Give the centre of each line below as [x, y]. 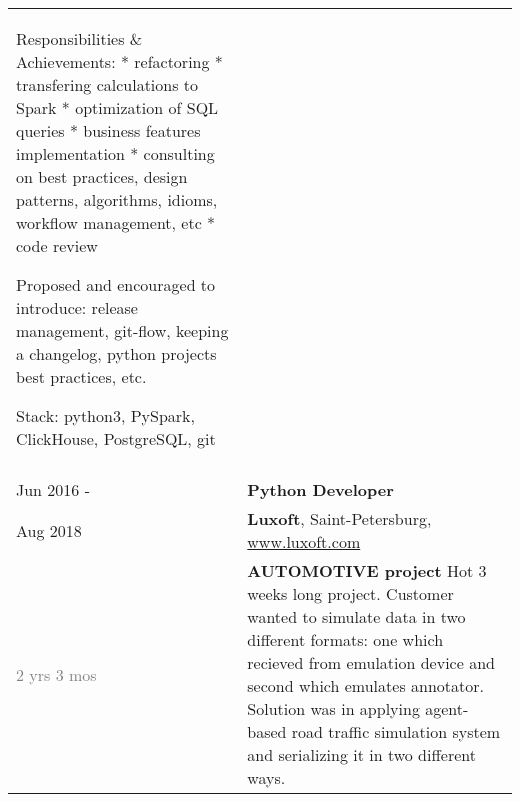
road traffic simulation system [396, 731]
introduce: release [77, 307]
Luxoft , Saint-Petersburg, [339, 518]
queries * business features [108, 130]
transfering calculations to [107, 84]
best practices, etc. [81, 376]
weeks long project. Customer [350, 593]
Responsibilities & [79, 38]
